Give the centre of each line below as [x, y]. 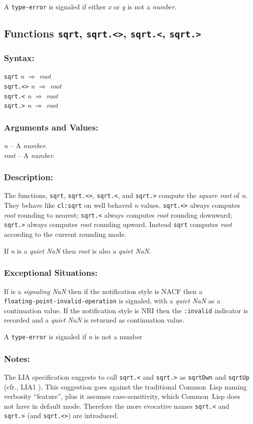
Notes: [17, 358]
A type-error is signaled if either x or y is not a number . [90, 6]
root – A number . [29, 155]
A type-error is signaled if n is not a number [73, 337]
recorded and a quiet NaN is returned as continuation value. [94, 320]
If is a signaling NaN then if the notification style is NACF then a [103, 291]
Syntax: [19, 57]
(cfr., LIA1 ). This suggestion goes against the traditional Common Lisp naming [126, 386]
